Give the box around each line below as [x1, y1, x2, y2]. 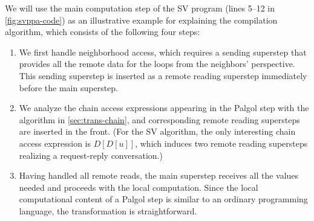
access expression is [19, 136, 91, 149]
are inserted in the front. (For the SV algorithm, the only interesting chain [19, 125, 296, 138]
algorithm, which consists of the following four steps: [5, 25, 200, 38]
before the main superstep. [19, 81, 118, 94]
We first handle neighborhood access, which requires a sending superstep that [19, 45, 307, 58]
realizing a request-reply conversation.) [19, 149, 163, 161]
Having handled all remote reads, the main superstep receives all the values [19, 169, 299, 182]
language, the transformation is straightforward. [19, 204, 197, 217]
